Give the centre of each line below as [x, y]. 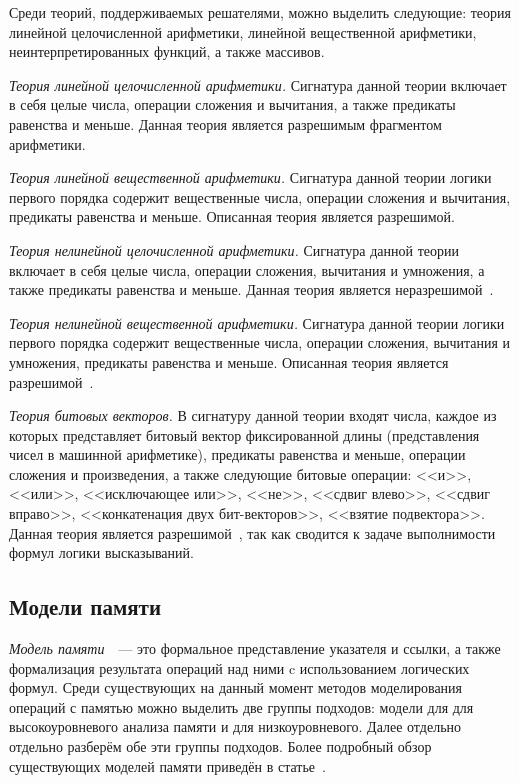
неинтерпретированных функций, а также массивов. [167, 51]
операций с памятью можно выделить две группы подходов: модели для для [241, 706]
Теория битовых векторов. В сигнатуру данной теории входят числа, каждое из [253, 415]
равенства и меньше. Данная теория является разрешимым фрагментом [225, 123]
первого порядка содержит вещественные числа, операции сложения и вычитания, [260, 196]
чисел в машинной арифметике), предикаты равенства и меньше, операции [237, 454]
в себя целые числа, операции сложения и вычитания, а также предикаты [232, 104]
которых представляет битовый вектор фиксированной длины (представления [244, 434]
